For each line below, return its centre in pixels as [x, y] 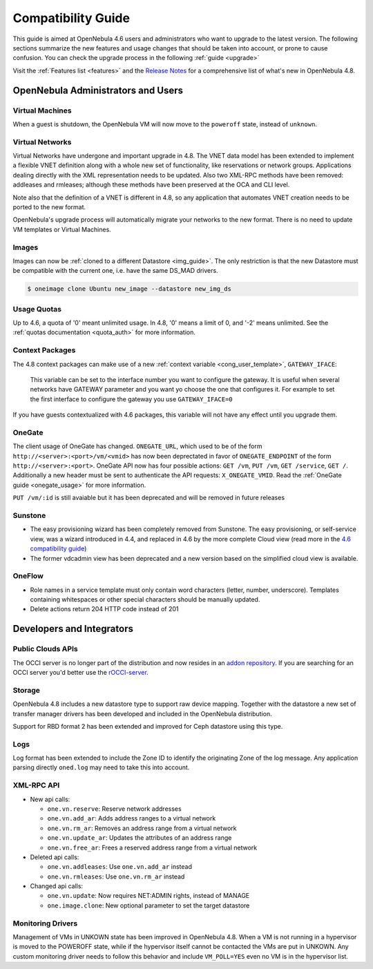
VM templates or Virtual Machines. [62, 229]
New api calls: [50, 799]
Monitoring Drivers [45, 923]
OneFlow [28, 576]
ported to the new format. [49, 207]
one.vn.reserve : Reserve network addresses [115, 809]
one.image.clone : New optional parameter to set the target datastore [149, 905]
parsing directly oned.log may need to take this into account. [101, 767]
